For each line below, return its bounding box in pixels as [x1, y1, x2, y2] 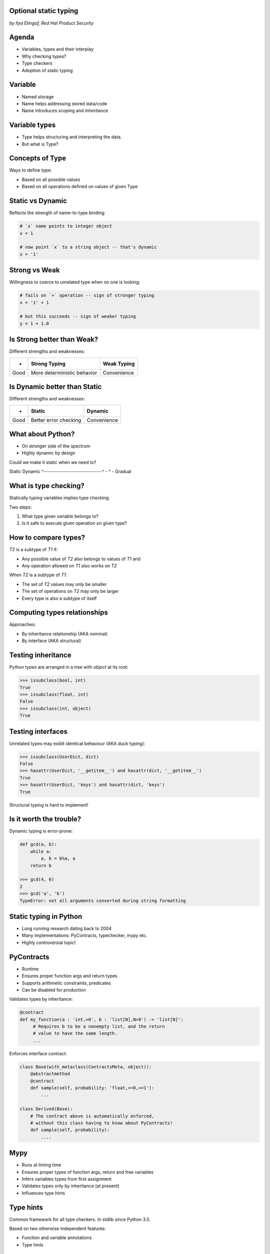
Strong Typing [30, 360, 66, 367]
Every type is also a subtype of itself [21, 595, 97, 601]
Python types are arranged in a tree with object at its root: [9, 664, 128, 670]
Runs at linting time [21, 1162, 61, 1168]
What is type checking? [9, 482, 84, 490]
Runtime [21, 966, 39, 972]
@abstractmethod [30, 1071, 70, 1077]
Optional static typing [9, 7, 78, 15]
